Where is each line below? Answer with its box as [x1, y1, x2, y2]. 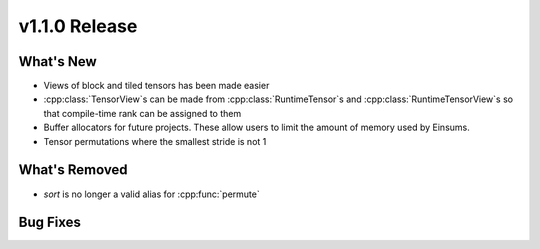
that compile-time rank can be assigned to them [43, 107, 242, 119]
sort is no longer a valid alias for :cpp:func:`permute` [43, 188, 260, 200]
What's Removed [18, 161, 129, 179]
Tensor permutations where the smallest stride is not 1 [43, 135, 267, 147]
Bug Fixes [18, 214, 82, 231]
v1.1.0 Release [18, 15, 138, 37]
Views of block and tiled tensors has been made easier [43, 80, 270, 92]
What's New [18, 53, 97, 70]
